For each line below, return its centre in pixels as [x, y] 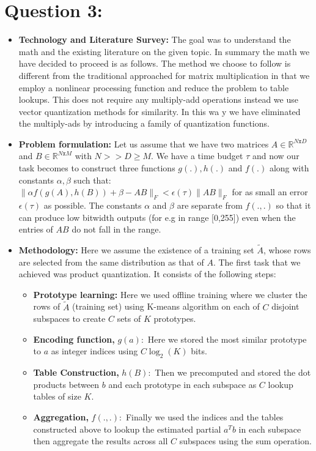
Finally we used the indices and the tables [204, 417]
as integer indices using [94, 351]
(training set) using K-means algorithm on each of [166, 306]
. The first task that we [257, 262]
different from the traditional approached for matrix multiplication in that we [164, 75]
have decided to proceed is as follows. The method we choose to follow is [155, 63]
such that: [92, 180]
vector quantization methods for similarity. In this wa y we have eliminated [160, 111]
